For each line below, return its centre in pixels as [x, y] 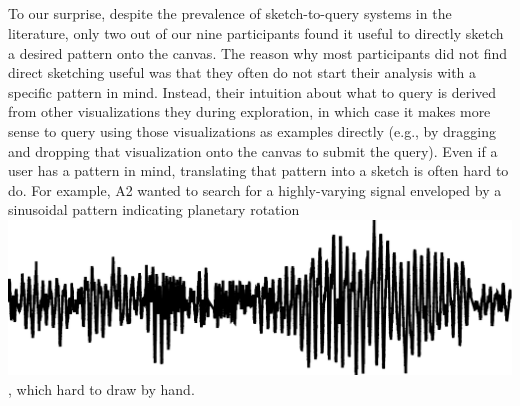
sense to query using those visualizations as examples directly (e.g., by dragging [252, 130]
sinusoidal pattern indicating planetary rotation [154, 209]
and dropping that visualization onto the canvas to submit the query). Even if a [253, 150]
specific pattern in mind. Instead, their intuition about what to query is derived [252, 91]
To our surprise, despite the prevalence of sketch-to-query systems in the [230, 13]
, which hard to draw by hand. [101, 388]
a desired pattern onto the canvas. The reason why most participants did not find [258, 52]
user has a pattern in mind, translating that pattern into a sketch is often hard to [258, 170]
